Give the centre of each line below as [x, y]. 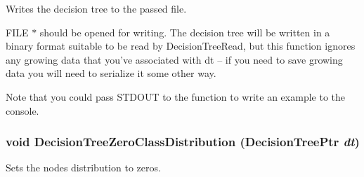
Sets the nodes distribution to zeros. [83, 168]
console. [22, 110]
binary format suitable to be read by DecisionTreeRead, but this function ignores [181, 46]
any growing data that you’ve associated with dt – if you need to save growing [174, 59]
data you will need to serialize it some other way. [111, 73]
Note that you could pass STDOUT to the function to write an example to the [175, 96]
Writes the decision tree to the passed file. [96, 8]
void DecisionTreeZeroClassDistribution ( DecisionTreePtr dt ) [183, 142]
